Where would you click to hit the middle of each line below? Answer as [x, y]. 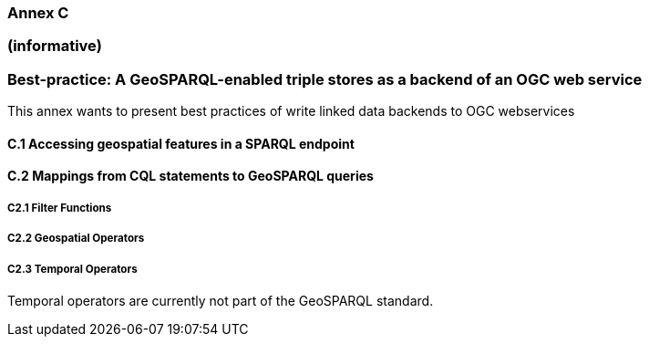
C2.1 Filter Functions [60, 208]
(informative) [55, 46]
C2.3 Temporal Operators [72, 269]
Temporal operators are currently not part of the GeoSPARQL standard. [221, 300]
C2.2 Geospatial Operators [76, 239]
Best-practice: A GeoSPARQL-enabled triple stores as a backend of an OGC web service [325, 79]
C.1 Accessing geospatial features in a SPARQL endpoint [181, 143]
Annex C [38, 13]
